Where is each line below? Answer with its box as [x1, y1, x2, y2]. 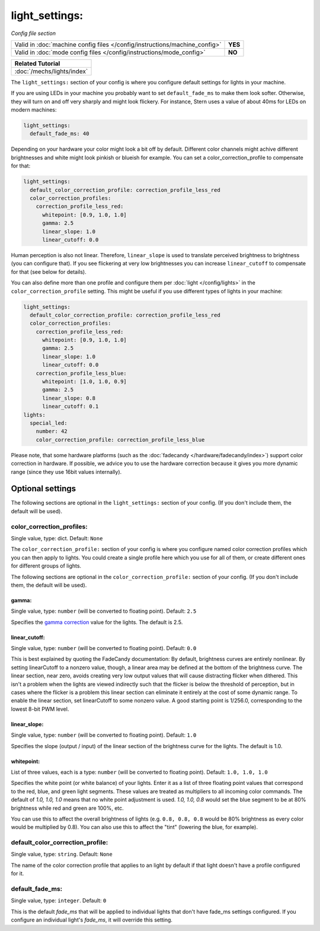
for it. [11, 870, 24, 877]
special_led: [30, 419, 68, 426]
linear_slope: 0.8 [42, 395, 96, 401]
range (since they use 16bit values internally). [11, 468, 122, 475]
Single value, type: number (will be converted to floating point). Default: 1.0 [11, 731, 197, 739]
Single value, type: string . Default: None [11, 851, 113, 858]
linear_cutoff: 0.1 [42, 403, 99, 410]
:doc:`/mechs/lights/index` [14, 67, 88, 75]
